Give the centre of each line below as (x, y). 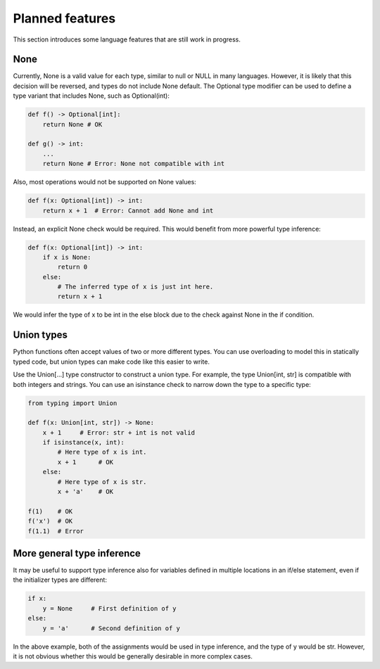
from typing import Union (72, 403)
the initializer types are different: (60, 580)
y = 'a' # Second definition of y (112, 628)
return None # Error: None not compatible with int (134, 164)
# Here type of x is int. (102, 452)
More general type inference (77, 553)
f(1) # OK (50, 511)
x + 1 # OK (85, 462)
